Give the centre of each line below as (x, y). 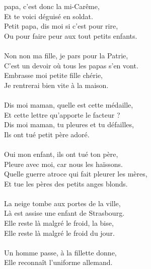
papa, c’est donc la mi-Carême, (52, 6)
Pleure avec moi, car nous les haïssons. (63, 164)
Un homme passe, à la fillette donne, (60, 252)
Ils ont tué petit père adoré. (47, 134)
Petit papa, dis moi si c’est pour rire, (61, 26)
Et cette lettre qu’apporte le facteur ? (62, 114)
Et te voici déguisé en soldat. (49, 16)
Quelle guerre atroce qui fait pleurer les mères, (76, 174)
